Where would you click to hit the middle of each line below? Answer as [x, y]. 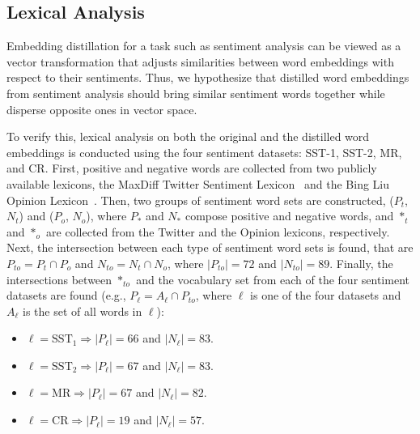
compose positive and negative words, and [289, 216]
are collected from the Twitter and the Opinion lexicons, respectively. [218, 231]
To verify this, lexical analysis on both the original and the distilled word [188, 136]
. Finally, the [361, 263]
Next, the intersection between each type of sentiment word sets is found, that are [210, 247]
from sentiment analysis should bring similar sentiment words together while [196, 93]
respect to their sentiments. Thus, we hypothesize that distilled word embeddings [208, 77]
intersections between [59, 279]
